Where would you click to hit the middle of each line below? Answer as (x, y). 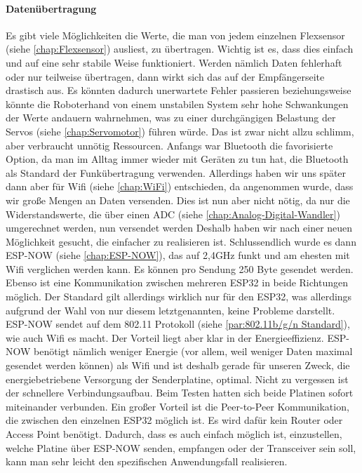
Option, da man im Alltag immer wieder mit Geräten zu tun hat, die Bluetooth (177, 159)
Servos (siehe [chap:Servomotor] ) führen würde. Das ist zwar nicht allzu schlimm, (180, 131)
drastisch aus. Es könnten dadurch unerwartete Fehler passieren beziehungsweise (179, 90)
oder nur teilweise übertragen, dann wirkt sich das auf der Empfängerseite (165, 76)
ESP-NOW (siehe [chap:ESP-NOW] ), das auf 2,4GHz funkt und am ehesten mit (178, 255)
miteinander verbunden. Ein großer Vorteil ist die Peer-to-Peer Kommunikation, (177, 406)
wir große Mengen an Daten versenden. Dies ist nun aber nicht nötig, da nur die (178, 200)
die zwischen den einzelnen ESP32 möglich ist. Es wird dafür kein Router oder (174, 420)
